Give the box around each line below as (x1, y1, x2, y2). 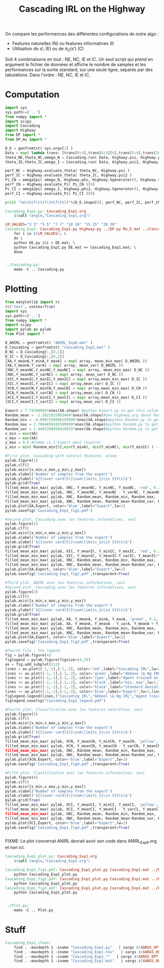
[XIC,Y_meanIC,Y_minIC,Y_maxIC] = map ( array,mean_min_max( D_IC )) (5, 377, 147, 382)
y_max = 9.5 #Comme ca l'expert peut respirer (5, 440, 102, 445)
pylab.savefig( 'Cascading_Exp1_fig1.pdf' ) (5, 508, 93, 513)
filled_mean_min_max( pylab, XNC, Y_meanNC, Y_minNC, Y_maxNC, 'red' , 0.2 (5, 485, 161, 490)
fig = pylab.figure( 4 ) (5, 653, 51, 658)
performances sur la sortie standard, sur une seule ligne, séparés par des (5, 67, 153, 72)
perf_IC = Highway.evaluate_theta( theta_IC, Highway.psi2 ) (5, 173, 132, 178)
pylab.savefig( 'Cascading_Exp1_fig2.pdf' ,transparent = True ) (5, 571, 130, 577)
